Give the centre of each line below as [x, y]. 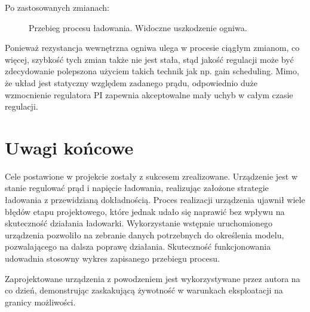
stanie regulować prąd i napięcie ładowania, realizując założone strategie [137, 188]
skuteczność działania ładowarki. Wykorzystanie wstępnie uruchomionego [139, 223]
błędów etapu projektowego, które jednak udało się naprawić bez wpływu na [145, 211]
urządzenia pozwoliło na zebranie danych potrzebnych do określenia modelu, [145, 234]
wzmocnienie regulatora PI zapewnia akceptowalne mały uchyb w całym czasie [149, 94]
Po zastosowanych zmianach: [57, 7]
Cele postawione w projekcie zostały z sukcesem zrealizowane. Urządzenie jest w [151, 176]
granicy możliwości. [40, 302]
